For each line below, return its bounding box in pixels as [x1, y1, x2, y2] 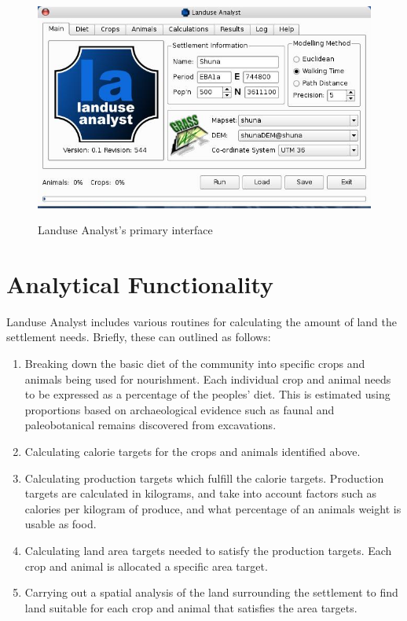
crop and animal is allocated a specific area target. [24, 557, 268, 574]
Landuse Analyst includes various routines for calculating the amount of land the [6, 313, 397, 329]
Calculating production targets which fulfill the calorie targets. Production [24, 469, 384, 486]
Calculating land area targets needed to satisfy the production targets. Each [24, 542, 392, 558]
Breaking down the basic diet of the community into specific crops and [24, 355, 365, 372]
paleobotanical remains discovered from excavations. [24, 417, 277, 433]
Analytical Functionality [6, 267, 274, 299]
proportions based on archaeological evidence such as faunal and [24, 401, 335, 417]
